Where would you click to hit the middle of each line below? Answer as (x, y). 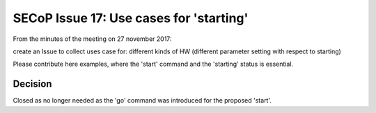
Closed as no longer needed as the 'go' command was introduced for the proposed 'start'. (142, 101)
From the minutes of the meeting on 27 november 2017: (92, 39)
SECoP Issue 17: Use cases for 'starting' (131, 18)
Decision (32, 84)
